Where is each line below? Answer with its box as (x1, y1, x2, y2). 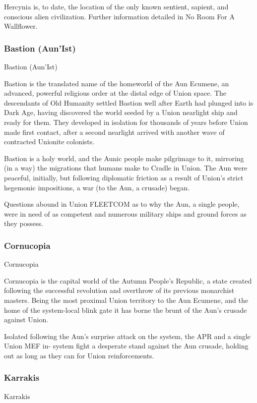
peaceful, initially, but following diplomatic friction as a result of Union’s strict (4, 172, 244, 182)
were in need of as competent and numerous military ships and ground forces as (4, 208, 247, 219)
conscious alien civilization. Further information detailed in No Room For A (4, 11, 235, 21)
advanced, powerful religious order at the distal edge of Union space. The (4, 88, 226, 98)
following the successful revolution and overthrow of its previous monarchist (4, 285, 235, 295)
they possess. (4, 218, 43, 229)
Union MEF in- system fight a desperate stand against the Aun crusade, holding (4, 341, 249, 351)
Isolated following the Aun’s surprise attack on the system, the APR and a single (4, 331, 251, 341)
